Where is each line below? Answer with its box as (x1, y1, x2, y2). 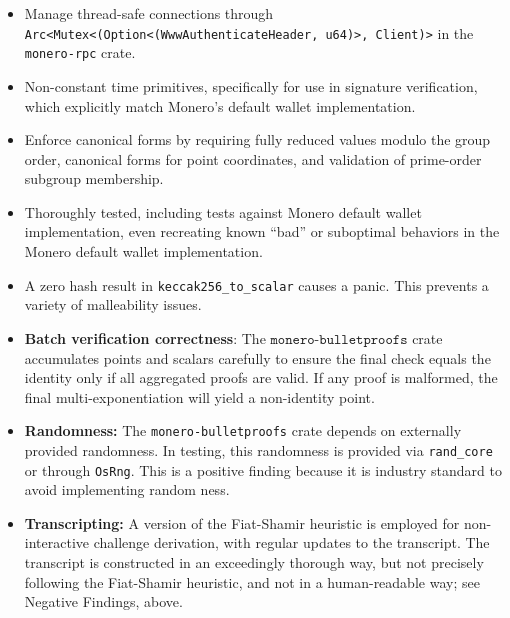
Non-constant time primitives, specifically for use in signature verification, (24, 75, 478, 96)
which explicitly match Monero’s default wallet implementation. (24, 95, 416, 116)
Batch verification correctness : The (24, 327, 266, 348)
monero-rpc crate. (24, 42, 136, 63)
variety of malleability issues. (24, 294, 202, 315)
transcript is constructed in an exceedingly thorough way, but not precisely (24, 552, 484, 573)
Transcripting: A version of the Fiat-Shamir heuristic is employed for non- (24, 512, 492, 533)
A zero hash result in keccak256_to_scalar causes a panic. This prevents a (24, 274, 489, 295)
